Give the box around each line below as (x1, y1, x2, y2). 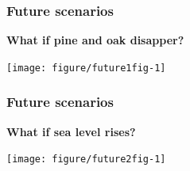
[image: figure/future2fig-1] (6, 154, 166, 165)
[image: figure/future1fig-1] (6, 62, 166, 74)
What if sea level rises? (6, 123, 136, 139)
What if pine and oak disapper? (6, 32, 184, 48)
